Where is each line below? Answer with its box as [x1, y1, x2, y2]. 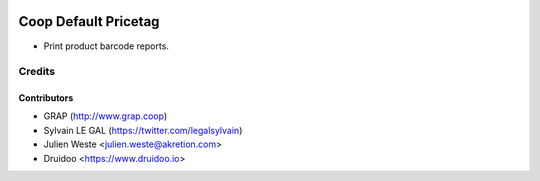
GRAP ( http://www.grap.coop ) [43, 110, 168, 122]
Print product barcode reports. [43, 40, 170, 52]
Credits [18, 65, 55, 79]
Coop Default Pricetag [18, 13, 160, 30]
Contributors [18, 92, 74, 104]
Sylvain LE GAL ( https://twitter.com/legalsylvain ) [43, 124, 243, 136]
